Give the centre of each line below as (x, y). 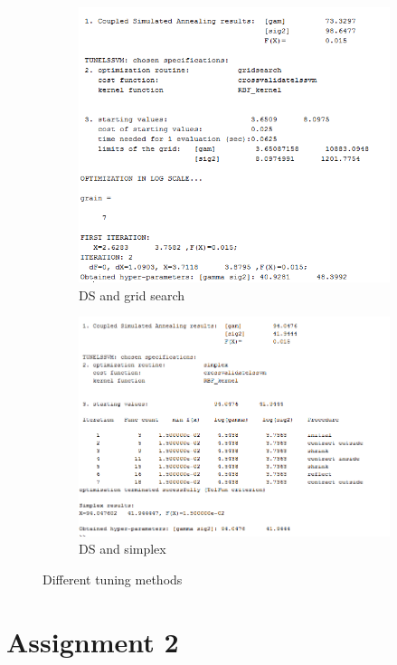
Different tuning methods (113, 579)
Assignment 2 (93, 641)
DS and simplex (123, 549)
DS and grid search (132, 294)
